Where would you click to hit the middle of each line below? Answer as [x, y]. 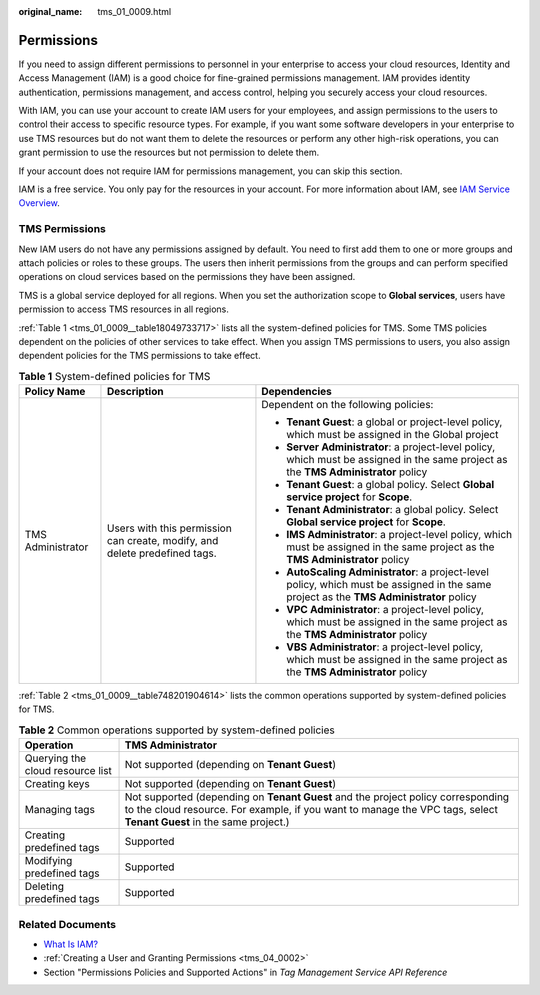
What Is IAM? [71, 944]
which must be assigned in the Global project [392, 435]
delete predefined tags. [161, 553]
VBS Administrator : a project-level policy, [385, 647]
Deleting [44, 887]
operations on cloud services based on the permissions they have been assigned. [187, 277]
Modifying [48, 861]
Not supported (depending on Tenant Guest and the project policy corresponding [317, 797]
